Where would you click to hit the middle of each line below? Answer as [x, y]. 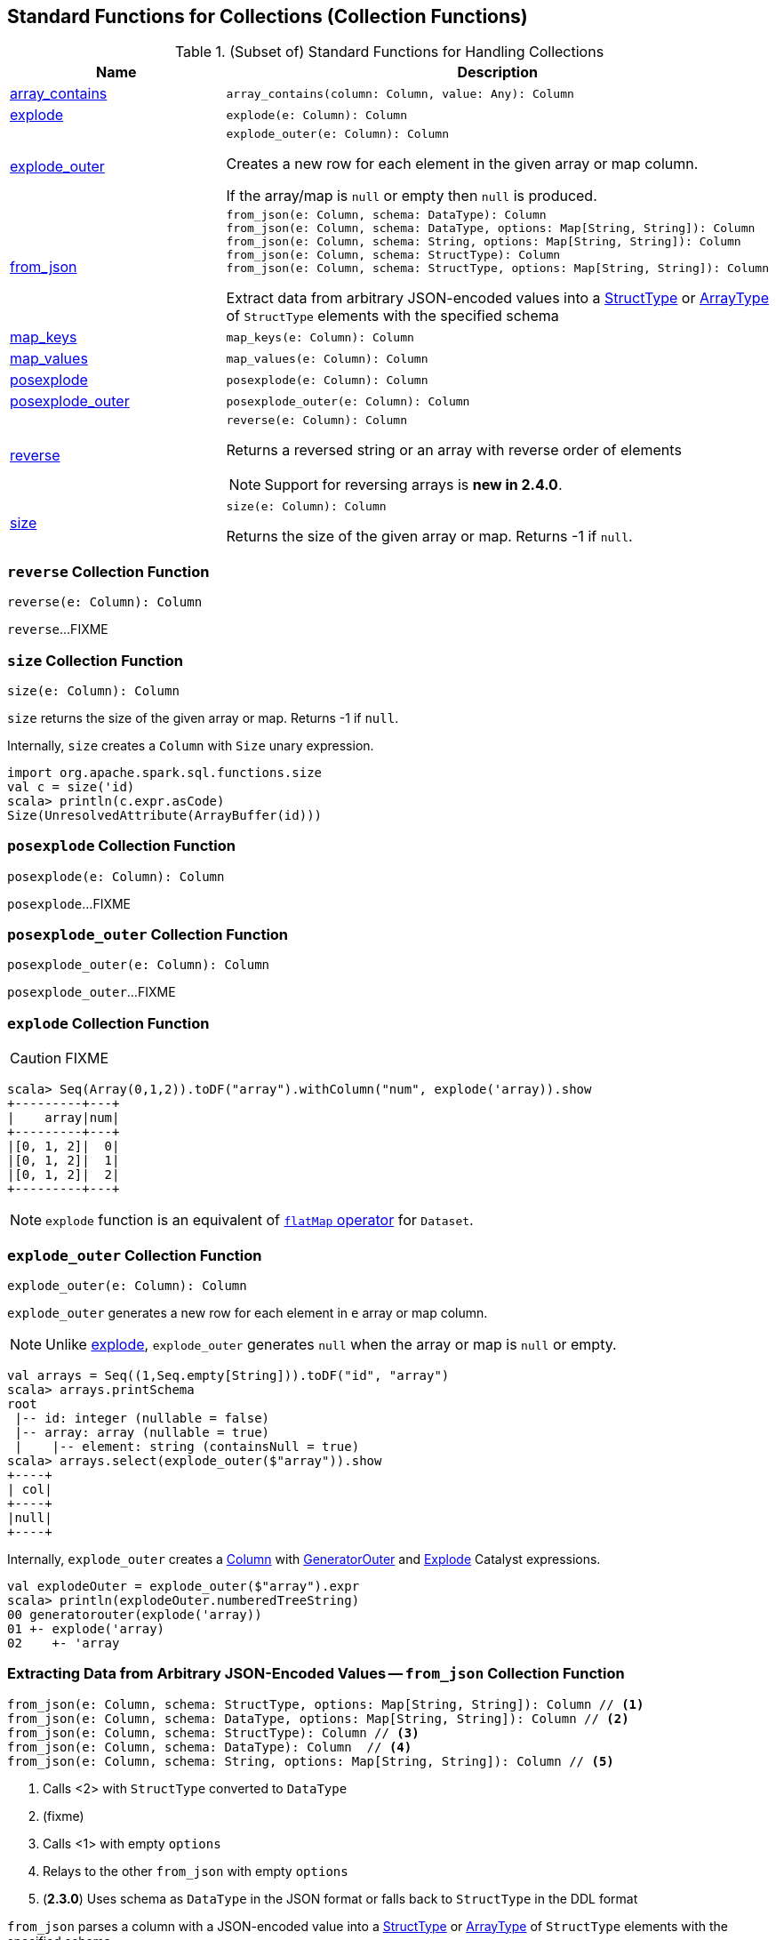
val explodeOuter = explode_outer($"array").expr [184, 1586]
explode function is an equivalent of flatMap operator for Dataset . [260, 1220]
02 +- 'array [64, 1643]
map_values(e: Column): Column [327, 358]
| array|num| [64, 1118]
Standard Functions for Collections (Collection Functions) [268, 16]
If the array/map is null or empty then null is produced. [412, 196]
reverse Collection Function [108, 571]
